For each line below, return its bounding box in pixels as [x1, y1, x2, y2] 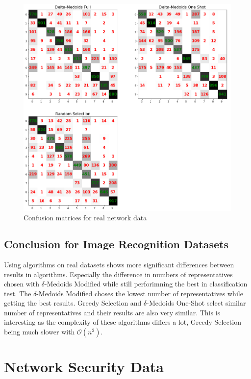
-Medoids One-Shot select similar [147, 298, 246, 308]
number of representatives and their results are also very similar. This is [4, 307, 221, 317]
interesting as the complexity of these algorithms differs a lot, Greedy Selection [4, 317, 241, 327]
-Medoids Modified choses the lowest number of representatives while [36, 288, 243, 298]
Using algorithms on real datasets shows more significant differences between [4, 259, 234, 269]
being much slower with [4, 327, 75, 337]
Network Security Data [4, 356, 164, 377]
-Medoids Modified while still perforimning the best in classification [44, 279, 248, 289]
